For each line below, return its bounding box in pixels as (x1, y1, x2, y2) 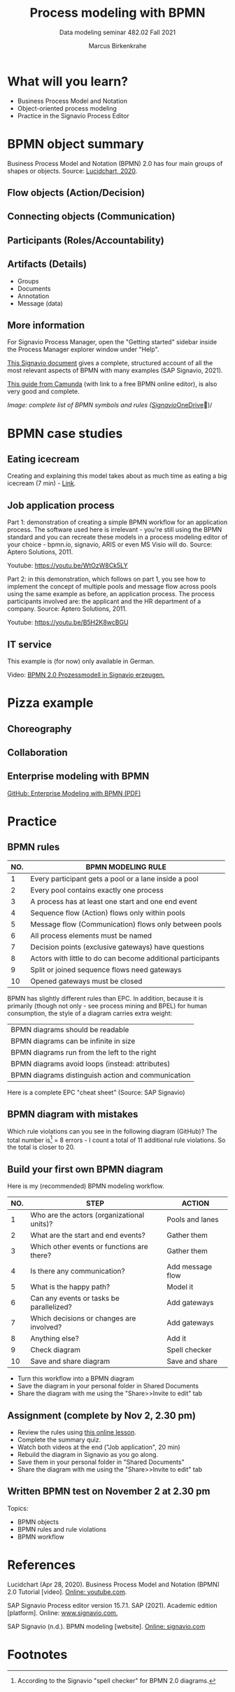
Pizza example (7, 695, 94, 711)
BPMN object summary (7, 136, 145, 152)
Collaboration (7, 747, 68, 759)
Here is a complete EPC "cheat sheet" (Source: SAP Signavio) (7, 1088, 185, 1097)
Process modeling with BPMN (29, 5, 206, 21)
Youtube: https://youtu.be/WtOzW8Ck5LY (7, 561, 128, 570)
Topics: (7, 1504, 29, 1512)
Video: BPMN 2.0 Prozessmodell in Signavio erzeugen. (7, 670, 165, 679)
